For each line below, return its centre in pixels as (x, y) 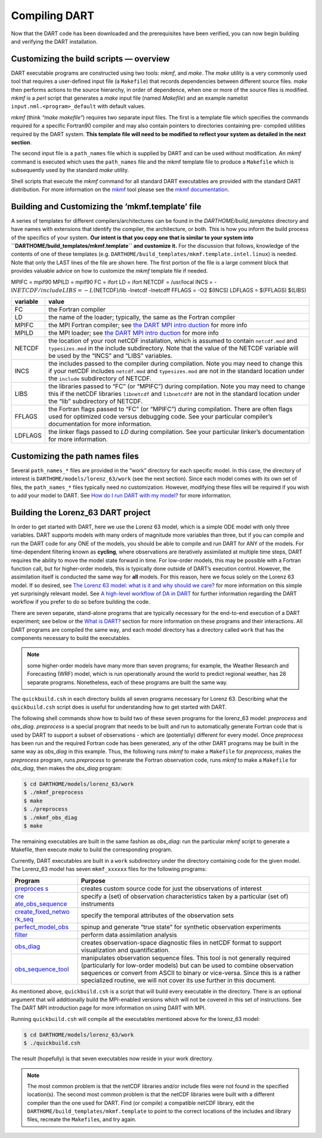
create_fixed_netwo (42, 912)
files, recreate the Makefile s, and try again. (82, 1119)
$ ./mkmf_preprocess (53, 792)
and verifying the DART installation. (54, 41)
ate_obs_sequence (41, 903)
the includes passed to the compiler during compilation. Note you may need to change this (175, 364)
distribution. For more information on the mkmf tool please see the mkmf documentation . (120, 189)
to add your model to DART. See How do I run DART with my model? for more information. (121, 496)
